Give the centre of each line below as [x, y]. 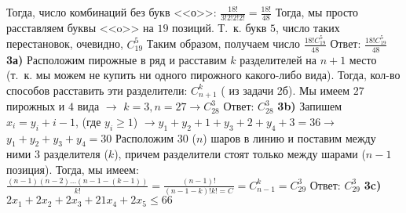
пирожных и [36, 106]
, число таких [308, 27]
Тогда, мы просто [317, 12]
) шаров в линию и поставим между [289, 137]
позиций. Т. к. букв [219, 27]
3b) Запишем [310, 106]
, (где [88, 121]
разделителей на [278, 59]
